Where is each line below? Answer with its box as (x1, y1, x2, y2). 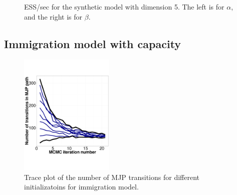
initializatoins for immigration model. (24, 181, 139, 192)
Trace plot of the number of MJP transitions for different (24, 171, 199, 182)
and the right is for (24, 11, 83, 22)
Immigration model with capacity (4, 36, 181, 51)
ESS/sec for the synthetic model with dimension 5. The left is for (24, 2, 224, 12)
